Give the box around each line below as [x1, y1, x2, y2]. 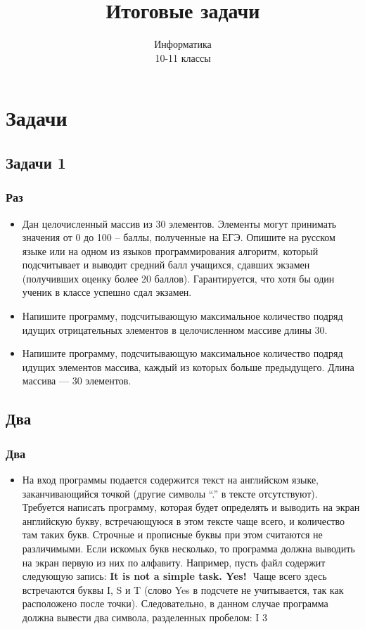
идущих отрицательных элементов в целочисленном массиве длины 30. [22, 322, 328, 337]
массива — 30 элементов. [22, 373, 132, 388]
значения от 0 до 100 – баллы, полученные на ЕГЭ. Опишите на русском [22, 230, 335, 245]
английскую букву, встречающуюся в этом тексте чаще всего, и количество [22, 513, 345, 528]
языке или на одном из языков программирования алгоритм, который [22, 243, 319, 258]
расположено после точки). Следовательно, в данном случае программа [22, 596, 328, 611]
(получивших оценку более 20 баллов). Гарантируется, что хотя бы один [22, 271, 335, 285]
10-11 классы [155, 50, 211, 65]
